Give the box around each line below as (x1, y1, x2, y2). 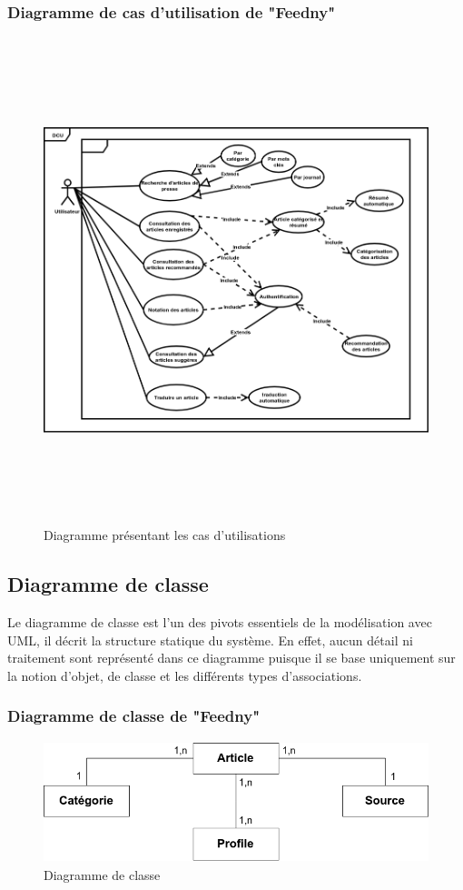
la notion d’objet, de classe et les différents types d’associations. (7, 665, 362, 685)
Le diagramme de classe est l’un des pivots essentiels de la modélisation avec (7, 612, 432, 631)
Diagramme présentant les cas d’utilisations (44, 525, 286, 545)
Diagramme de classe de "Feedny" (7, 705, 261, 727)
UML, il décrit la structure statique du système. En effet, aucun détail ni (7, 630, 413, 649)
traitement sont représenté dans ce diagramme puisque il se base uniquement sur (7, 648, 456, 667)
